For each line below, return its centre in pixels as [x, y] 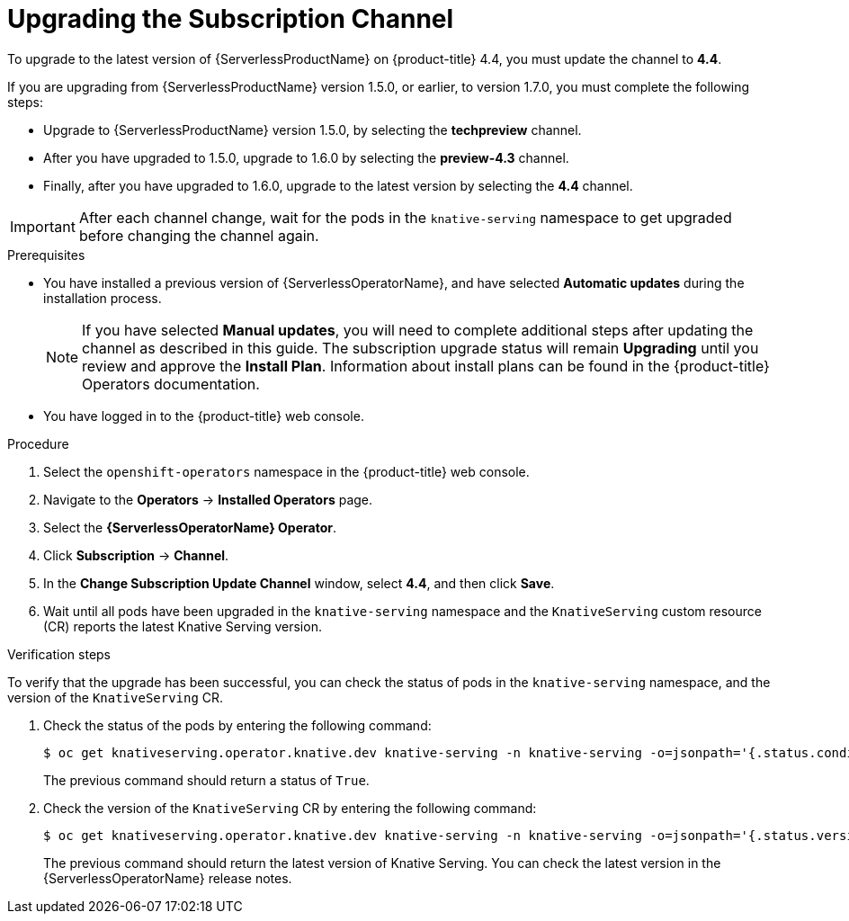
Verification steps [59, 654]
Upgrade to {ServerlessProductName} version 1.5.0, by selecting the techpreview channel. [313, 130]
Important [43, 226]
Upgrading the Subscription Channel [231, 19]
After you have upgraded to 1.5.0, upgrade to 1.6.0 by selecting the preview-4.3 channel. [306, 157]
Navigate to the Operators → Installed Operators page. [208, 499]
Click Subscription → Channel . [136, 555]
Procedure [38, 443]
